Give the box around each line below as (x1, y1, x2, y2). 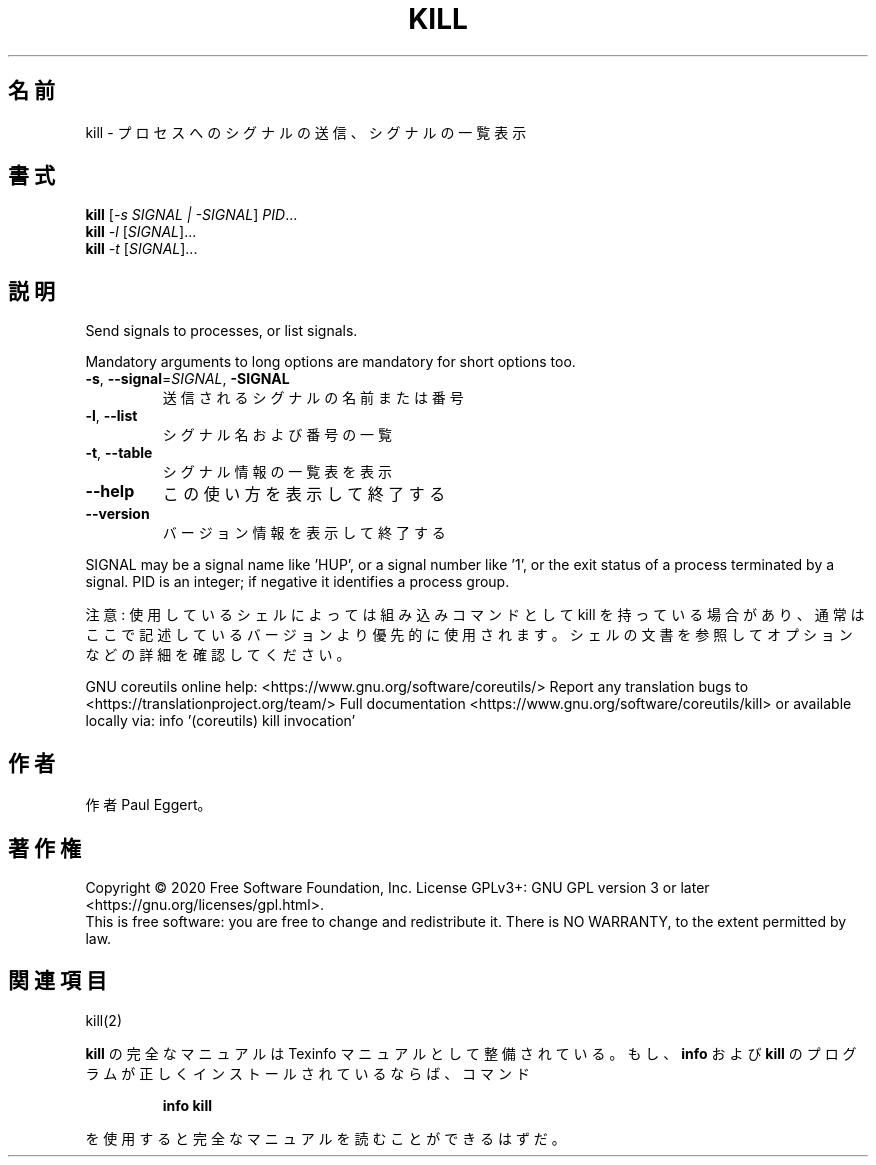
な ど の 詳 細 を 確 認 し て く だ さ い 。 (85, 646, 351, 664)
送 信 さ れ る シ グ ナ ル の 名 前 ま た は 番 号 (162, 389, 464, 407)
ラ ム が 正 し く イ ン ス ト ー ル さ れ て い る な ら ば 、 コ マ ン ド (85, 1064, 530, 1082)
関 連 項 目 (8, 968, 107, 994)
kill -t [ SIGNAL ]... (85, 240, 198, 258)
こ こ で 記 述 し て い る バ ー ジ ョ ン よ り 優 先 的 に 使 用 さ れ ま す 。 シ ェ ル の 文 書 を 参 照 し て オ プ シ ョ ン (85, 626, 853, 644)
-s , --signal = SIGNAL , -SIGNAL (85, 370, 290, 388)
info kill (162, 1096, 212, 1114)
